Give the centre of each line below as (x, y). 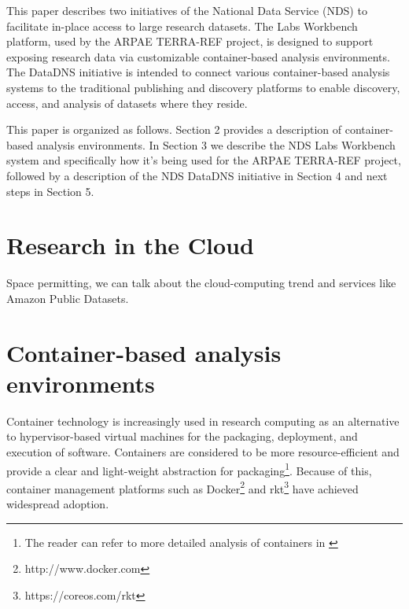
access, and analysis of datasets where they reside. (127, 103)
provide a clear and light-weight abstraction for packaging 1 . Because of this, (189, 469)
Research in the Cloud (130, 245)
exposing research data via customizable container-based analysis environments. (198, 56)
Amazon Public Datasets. (68, 298)
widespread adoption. (58, 504)
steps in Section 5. (50, 191)
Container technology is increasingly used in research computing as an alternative (203, 421)
